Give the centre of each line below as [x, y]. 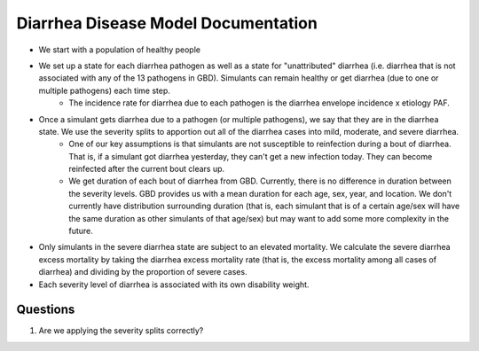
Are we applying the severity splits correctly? [121, 331]
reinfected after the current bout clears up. [147, 169]
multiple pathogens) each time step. [104, 90]
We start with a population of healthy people [120, 50]
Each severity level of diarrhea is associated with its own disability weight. [174, 285]
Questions [46, 310]
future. [81, 231]
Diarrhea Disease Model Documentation [167, 23]
